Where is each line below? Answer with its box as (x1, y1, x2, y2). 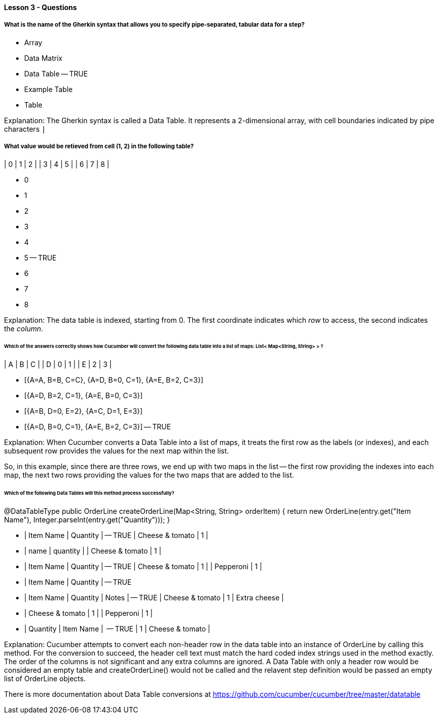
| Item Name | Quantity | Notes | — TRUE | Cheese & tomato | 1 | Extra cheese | (24, 593, 284, 602)
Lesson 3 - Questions (4, 3, 77, 12)
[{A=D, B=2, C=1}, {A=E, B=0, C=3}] (24, 391, 143, 400)
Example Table (24, 84, 73, 94)
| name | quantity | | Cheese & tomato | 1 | (24, 546, 162, 555)
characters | (4, 124, 46, 133)
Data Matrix (24, 53, 62, 62)
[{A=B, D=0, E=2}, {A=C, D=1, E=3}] (24, 407, 143, 416)
